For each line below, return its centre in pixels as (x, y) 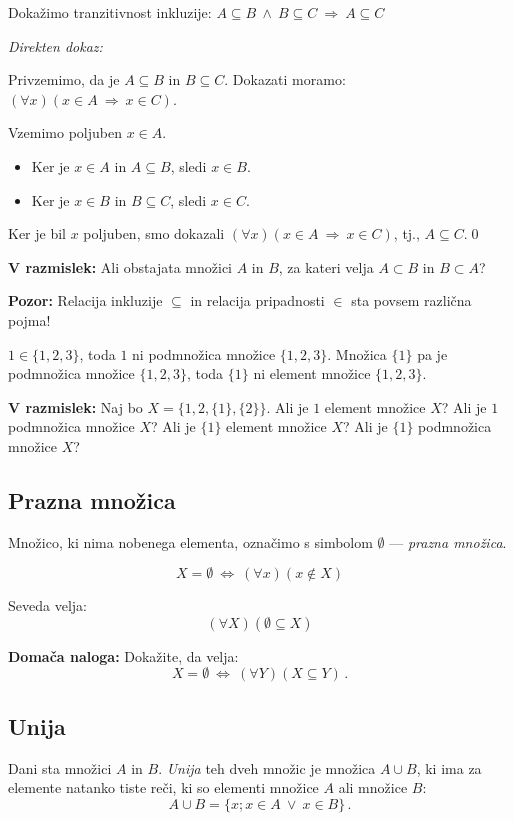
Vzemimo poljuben (65, 132)
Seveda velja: (47, 605)
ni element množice (312, 373)
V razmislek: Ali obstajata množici (120, 266)
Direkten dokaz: (55, 45)
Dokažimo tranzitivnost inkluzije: (110, 12)
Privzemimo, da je (64, 79)
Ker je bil (37, 233)
